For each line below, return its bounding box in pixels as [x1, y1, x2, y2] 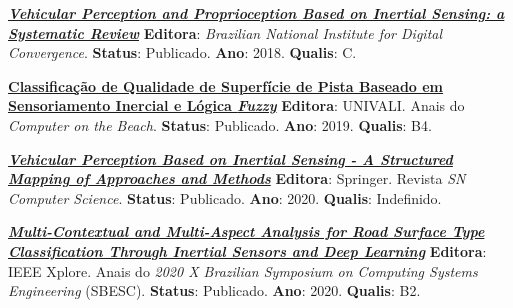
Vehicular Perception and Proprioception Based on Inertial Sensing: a [8, 3, 505, 23]
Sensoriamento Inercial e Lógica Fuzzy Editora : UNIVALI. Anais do [8, 95, 465, 116]
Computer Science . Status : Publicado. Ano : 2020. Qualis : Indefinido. [8, 187, 442, 208]
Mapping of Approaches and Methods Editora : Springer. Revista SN [8, 168, 466, 189]
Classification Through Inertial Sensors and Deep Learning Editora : [8, 240, 487, 261]
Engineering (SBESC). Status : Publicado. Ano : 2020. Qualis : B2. [8, 280, 421, 301]
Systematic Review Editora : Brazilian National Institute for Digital [8, 22, 443, 43]
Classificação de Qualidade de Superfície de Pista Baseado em [8, 75, 444, 96]
